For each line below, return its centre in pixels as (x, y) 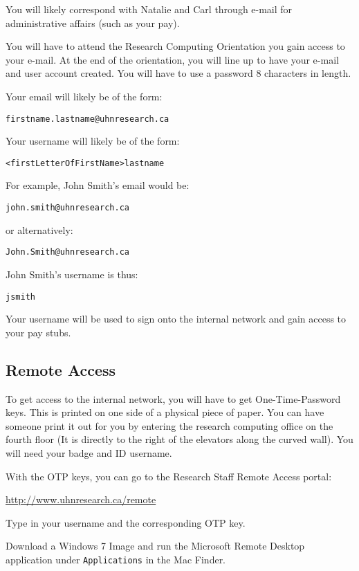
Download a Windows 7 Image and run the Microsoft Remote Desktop (155, 546)
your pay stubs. (38, 332)
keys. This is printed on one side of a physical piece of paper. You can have (165, 412)
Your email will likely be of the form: (84, 96)
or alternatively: (39, 229)
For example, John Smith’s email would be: (98, 185)
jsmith (20, 297)
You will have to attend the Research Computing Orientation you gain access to (175, 46)
